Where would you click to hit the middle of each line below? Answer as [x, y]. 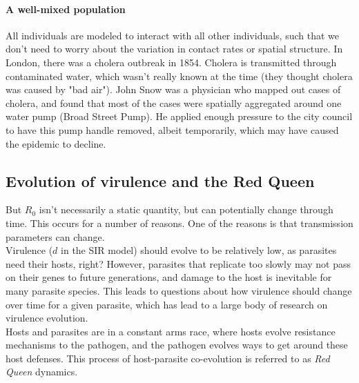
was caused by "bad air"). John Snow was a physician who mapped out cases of [173, 89]
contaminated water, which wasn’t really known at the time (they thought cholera [179, 76]
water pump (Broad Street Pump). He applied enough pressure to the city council [179, 116]
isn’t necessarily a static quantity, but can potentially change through [186, 209]
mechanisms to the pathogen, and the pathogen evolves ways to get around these [177, 345]
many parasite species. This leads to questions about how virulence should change [179, 290]
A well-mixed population [66, 9]
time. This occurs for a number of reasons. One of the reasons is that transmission [179, 223]
